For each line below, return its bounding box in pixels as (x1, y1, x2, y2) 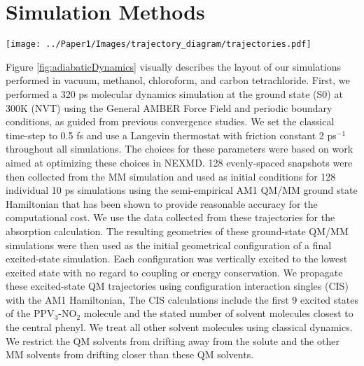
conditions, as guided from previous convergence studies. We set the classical (6, 114, 335, 129)
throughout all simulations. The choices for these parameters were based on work (6, 141, 353, 156)
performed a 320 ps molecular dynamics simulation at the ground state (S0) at (6, 86, 343, 101)
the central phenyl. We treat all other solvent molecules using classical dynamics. (6, 320, 353, 335)
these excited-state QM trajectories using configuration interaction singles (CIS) (6, 279, 349, 293)
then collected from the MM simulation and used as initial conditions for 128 (6, 169, 336, 183)
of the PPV (6, 306, 55, 321)
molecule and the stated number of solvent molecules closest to (83, 306, 353, 321)
